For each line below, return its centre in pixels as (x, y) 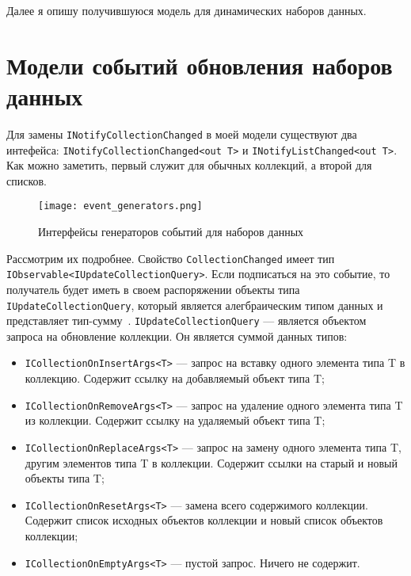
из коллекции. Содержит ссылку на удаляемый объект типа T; (175, 420)
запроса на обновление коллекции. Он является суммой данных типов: (177, 336)
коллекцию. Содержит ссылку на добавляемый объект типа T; (175, 378)
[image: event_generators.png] (120, 206)
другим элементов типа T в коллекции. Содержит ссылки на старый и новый (211, 462)
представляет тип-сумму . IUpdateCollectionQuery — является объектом (186, 320)
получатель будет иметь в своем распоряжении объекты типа (153, 289)
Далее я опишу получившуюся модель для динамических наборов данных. (186, 10)
